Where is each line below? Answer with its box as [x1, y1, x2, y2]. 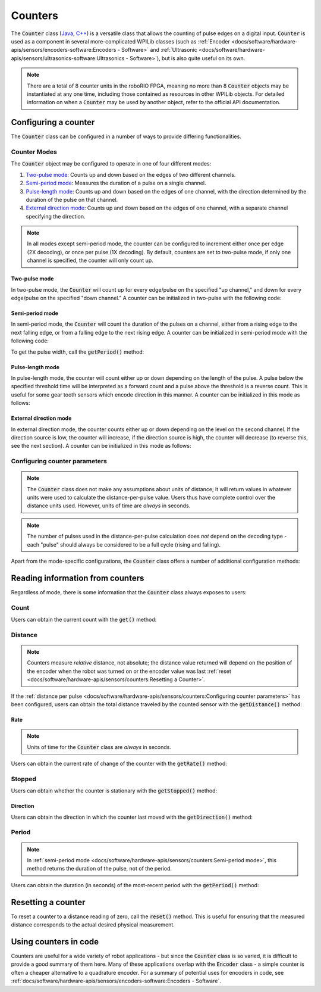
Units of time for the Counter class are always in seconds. [27, 743, 172, 750]
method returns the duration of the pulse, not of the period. [27, 865, 172, 872]
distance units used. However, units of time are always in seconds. [27, 502, 191, 509]
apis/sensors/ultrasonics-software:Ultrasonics [11, 54, 125, 62]
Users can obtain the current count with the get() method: [11, 616, 157, 623]
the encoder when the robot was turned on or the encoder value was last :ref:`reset [27, 667, 232, 675]
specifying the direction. [26, 213, 86, 220]
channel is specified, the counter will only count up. [27, 257, 154, 264]
